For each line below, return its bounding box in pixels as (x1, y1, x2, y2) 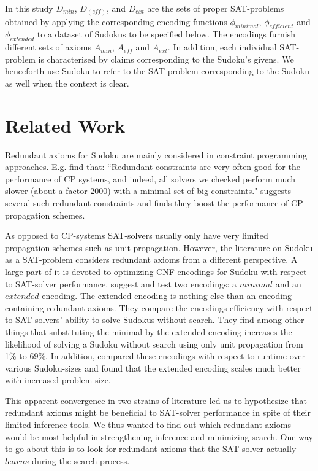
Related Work (5, 112, 126, 138)
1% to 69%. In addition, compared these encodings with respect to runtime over (5, 349, 305, 362)
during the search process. (32, 454, 130, 467)
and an (275, 277, 301, 290)
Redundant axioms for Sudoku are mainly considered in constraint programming (5, 148, 308, 161)
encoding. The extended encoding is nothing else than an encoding (42, 289, 292, 302)
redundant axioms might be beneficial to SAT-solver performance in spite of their (5, 406, 311, 419)
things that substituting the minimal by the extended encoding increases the (5, 325, 292, 338)
